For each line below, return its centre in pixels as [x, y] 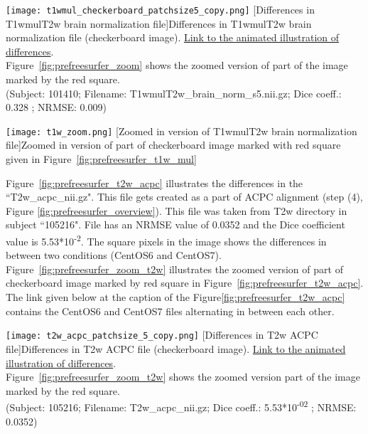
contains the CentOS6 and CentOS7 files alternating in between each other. [170, 311]
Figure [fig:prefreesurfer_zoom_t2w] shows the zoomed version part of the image [183, 377]
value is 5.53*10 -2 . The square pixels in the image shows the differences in [166, 240]
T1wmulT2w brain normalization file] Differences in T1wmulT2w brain [159, 23]
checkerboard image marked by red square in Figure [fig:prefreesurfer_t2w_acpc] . [185, 283]
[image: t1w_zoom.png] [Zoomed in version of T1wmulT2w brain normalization [182, 131]
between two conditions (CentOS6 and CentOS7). [114, 255]
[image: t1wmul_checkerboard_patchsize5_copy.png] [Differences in [160, 9]
